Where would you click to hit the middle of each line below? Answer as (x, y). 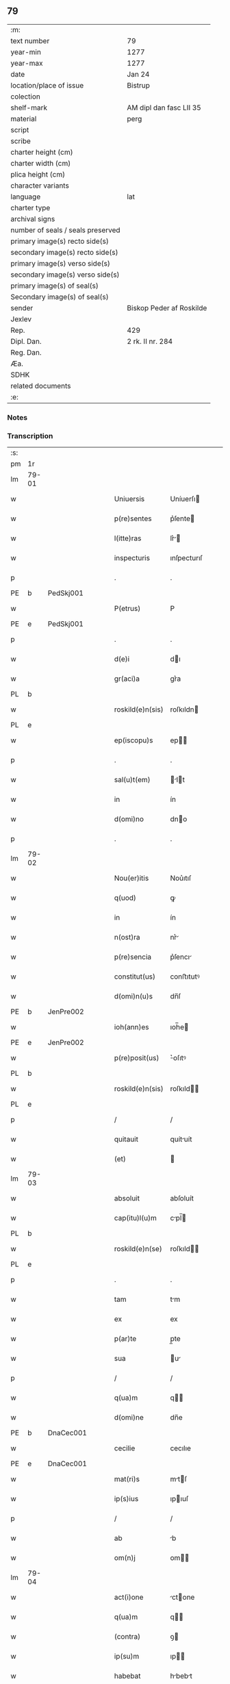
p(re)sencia (133, 957)
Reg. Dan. (26, 352)
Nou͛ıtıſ (181, 878)
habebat (127, 1676)
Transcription (30, 436)
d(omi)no (129, 819)
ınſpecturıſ (187, 558)
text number (30, 40)
